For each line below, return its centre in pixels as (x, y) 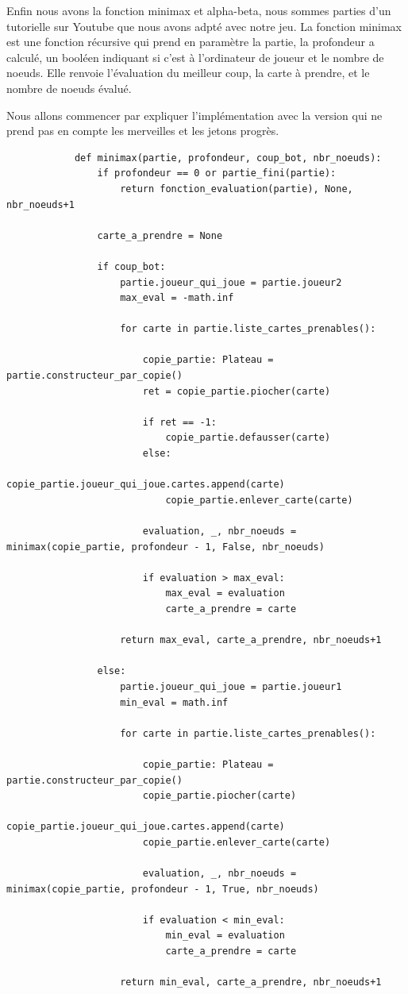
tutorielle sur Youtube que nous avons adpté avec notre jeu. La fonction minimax (204, 26)
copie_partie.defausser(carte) (248, 438)
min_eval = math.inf (174, 702)
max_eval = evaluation (225, 593)
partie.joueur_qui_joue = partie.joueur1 (231, 686)
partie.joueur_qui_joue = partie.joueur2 (231, 282)
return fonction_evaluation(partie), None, (237, 189)
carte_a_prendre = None (160, 235)
